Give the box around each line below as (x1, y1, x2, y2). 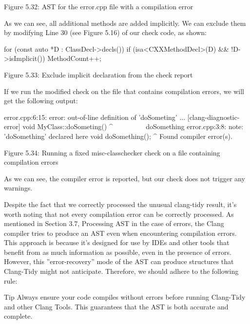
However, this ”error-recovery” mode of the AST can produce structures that (4, 256, 234, 267)
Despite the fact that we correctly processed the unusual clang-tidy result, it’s (4, 199, 237, 209)
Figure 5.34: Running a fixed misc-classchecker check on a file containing (4, 147, 220, 157)
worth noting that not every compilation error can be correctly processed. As (4, 209, 234, 219)
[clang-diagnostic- (187, 112, 240, 122)
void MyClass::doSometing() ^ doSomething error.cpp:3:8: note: (22, 121, 244, 132)
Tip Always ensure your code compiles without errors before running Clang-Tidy (4, 292, 246, 302)
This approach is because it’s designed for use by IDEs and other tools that (4, 237, 230, 248)
